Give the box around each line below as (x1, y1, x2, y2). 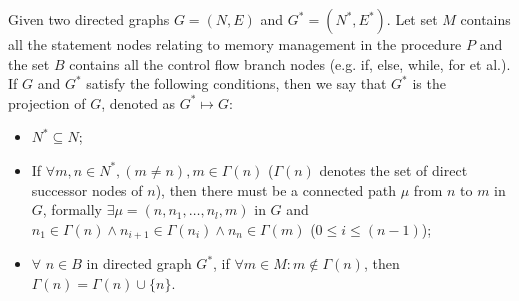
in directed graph (86, 253, 192, 274)
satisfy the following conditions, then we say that (86, 73, 387, 94)
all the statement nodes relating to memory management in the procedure (8, 34, 462, 54)
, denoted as (101, 92, 176, 113)
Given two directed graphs (8, 9, 170, 29)
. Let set (386, 9, 438, 29)
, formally (42, 199, 102, 220)
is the (412, 73, 446, 94)
